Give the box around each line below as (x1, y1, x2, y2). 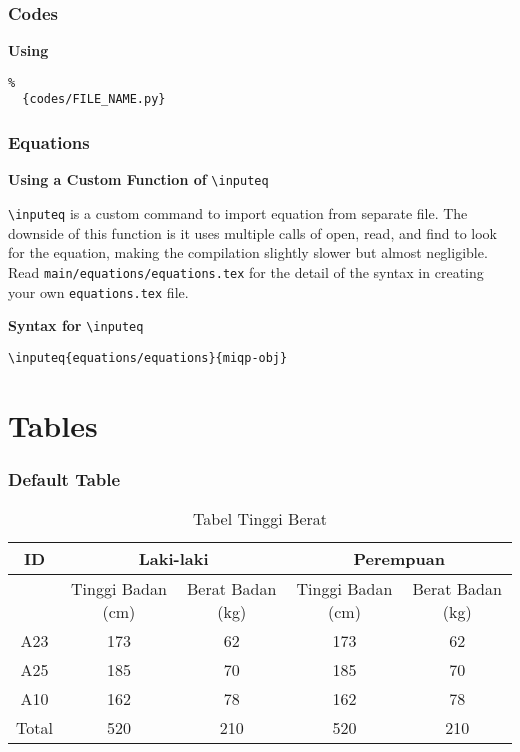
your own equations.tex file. (8, 281, 189, 302)
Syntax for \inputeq (8, 315, 144, 336)
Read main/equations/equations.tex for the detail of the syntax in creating (8, 261, 484, 282)
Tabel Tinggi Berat (192, 507, 328, 531)
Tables (8, 404, 98, 445)
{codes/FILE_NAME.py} (22, 92, 166, 107)
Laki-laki (138, 547, 209, 571)
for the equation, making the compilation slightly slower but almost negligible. (8, 242, 488, 263)
